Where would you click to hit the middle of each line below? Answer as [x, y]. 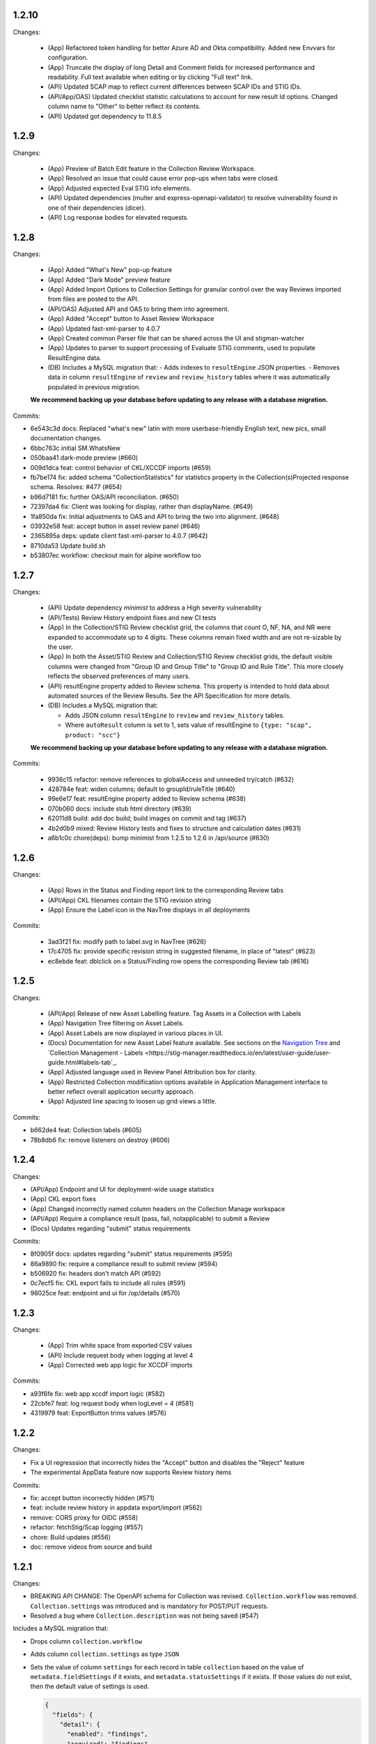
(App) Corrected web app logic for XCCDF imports [120, 1365]
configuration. [68, 58]
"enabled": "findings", [108, 1734]
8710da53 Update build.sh [68, 546]
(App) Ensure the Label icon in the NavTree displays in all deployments [149, 910]
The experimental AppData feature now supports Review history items [131, 1473]
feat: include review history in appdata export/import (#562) [116, 1508]
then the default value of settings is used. [90, 1686]
